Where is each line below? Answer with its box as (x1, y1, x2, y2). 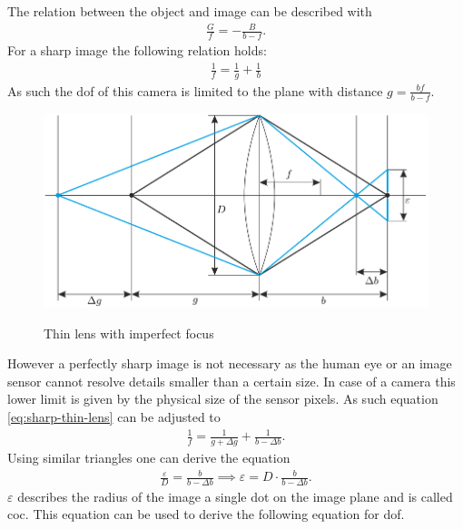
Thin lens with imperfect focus (44, 323, 214, 342)
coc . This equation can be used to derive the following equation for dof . (7, 505, 405, 524)
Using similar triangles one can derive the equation (7, 447, 291, 466)
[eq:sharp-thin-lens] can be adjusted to (7, 407, 221, 426)
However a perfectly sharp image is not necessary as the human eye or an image (7, 354, 452, 373)
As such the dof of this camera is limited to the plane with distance (7, 81, 383, 100)
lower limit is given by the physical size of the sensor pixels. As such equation (7, 389, 438, 408)
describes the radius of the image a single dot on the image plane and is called (17, 486, 453, 505)
